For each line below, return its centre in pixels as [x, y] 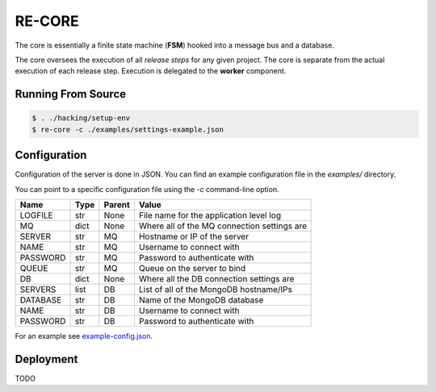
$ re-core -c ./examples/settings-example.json [128, 129]
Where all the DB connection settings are [216, 279]
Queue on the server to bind [192, 268]
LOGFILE [36, 215]
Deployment [46, 359]
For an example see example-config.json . [84, 336]
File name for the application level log [210, 215]
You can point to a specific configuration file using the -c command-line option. [147, 189]
